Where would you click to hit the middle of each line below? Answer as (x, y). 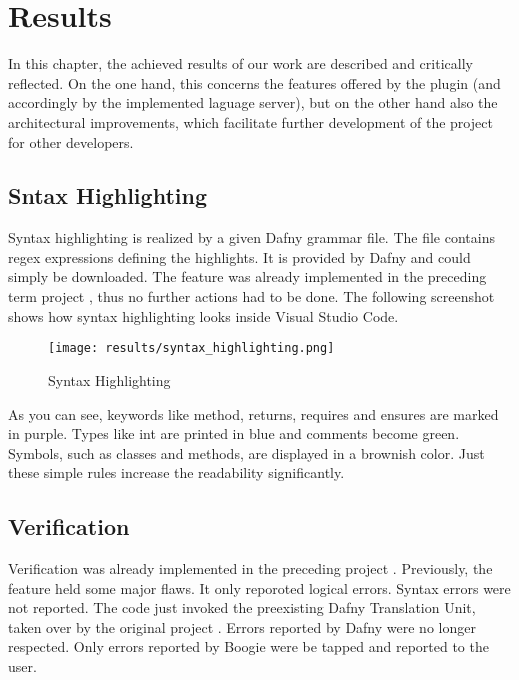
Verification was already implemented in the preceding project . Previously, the (250, 568)
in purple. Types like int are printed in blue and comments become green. (234, 433)
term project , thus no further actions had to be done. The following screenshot (251, 296)
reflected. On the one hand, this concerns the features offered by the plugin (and (254, 82)
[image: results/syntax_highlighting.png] (191, 348)
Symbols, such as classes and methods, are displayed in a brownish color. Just (246, 452)
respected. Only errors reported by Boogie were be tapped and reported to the (248, 646)
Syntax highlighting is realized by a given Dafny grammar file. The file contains (251, 237)
